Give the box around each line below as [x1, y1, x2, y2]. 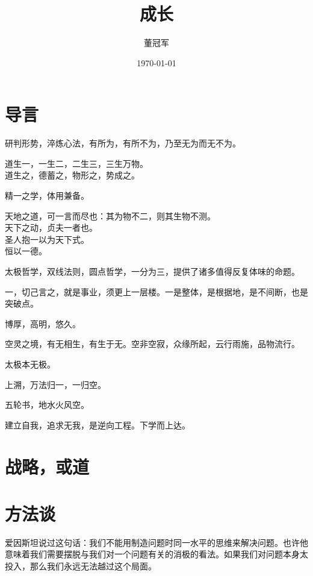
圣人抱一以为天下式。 [5, 233, 89, 245]
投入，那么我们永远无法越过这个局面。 [5, 560, 156, 572]
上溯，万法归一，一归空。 [5, 378, 106, 390]
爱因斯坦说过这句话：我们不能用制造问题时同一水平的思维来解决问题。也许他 [5, 536, 308, 548]
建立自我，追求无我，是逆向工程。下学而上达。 [5, 418, 190, 431]
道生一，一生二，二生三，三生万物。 [5, 157, 148, 169]
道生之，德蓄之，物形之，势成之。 [5, 169, 140, 181]
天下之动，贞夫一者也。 [5, 221, 98, 234]
